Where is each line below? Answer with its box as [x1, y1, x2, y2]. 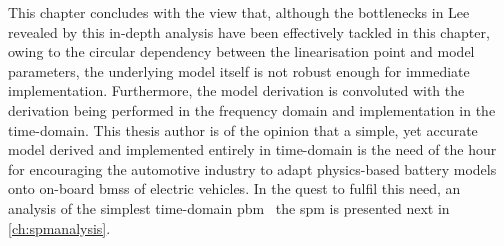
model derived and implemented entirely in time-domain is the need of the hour [8, 139, 497, 160]
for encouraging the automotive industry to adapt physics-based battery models [8, 158, 497, 179]
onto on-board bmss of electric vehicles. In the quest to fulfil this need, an [8, 178, 461, 199]
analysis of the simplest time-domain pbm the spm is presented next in [8, 197, 450, 218]
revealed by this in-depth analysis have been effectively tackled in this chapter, [8, 21, 490, 42]
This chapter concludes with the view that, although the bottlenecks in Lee [8, 2, 470, 22]
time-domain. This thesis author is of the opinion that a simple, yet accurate [8, 119, 478, 140]
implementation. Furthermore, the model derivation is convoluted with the [8, 80, 465, 101]
